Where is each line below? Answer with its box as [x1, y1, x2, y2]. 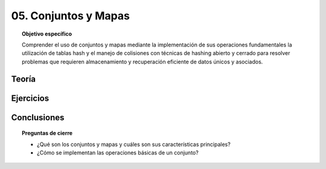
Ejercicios [11, 93, 50, 103]
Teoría [11, 74, 36, 84]
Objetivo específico [22, 30, 72, 37]
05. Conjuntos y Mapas [11, 9, 130, 22]
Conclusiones [11, 112, 65, 123]
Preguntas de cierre [22, 130, 72, 137]
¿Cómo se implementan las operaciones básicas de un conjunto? [37, 148, 199, 156]
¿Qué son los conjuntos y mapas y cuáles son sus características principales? [37, 141, 231, 148]
